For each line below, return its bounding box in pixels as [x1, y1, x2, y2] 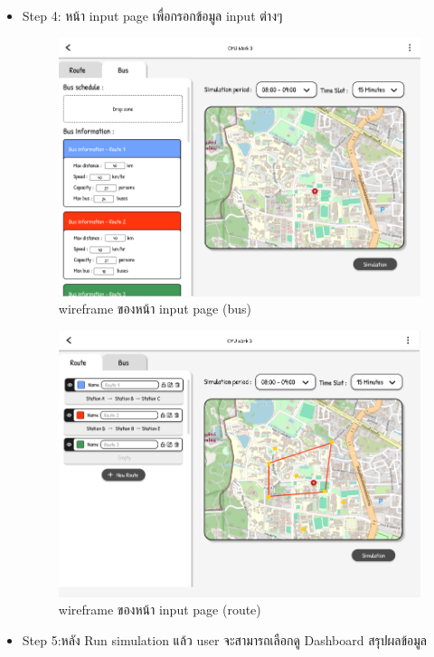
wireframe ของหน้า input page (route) [58, 600, 261, 619]
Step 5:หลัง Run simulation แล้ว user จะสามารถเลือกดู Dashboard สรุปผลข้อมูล [22, 631, 428, 650]
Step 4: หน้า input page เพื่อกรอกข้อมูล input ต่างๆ [22, 6, 283, 24]
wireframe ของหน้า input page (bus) [58, 299, 251, 318]
